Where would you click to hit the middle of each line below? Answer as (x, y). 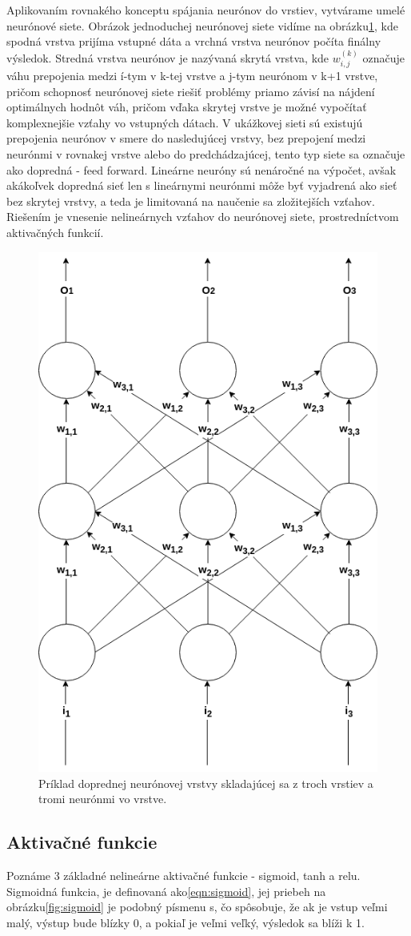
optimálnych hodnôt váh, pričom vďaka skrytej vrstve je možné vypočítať (187, 107)
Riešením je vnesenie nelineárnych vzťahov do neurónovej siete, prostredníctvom (203, 217)
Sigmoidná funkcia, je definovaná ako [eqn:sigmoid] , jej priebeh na (166, 891)
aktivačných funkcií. (55, 232)
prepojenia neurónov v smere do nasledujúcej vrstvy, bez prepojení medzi (186, 138)
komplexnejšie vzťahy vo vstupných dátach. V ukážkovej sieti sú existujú (185, 122)
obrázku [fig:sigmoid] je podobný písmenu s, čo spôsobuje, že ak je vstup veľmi (197, 907)
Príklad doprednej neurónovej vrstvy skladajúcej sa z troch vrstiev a (206, 783)
